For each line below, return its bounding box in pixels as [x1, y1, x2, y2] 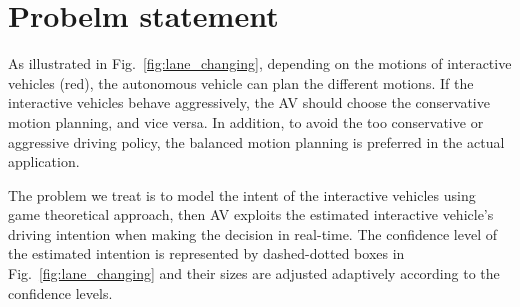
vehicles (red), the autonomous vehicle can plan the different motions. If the [8, 72, 474, 93]
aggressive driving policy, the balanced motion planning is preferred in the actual [8, 131, 505, 152]
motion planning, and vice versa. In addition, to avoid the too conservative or [8, 111, 484, 132]
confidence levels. [8, 282, 113, 303]
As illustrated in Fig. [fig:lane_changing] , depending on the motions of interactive [8, 53, 512, 74]
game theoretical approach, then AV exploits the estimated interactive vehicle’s [8, 204, 494, 225]
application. [8, 151, 80, 172]
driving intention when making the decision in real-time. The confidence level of [8, 223, 497, 244]
